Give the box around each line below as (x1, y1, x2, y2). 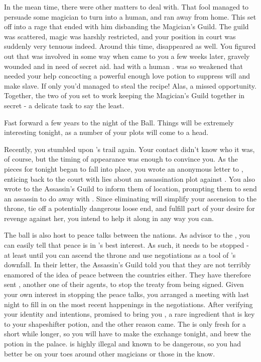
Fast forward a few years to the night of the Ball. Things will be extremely (4, 117, 234, 127)
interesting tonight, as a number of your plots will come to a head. (4, 127, 209, 137)
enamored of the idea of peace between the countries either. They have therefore (4, 269, 251, 279)
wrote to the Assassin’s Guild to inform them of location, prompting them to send (4, 183, 257, 194)
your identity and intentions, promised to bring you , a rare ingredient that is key (4, 309, 255, 319)
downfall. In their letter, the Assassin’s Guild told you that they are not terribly (4, 259, 251, 270)
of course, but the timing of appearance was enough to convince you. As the (4, 154, 238, 164)
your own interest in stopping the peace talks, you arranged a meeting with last (4, 289, 249, 300)
